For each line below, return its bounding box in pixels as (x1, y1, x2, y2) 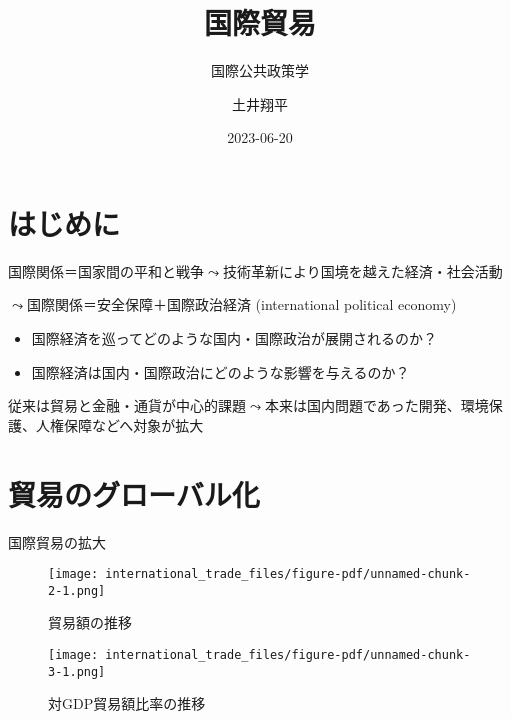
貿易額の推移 (48, 612, 132, 633)
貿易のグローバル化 (8, 473, 260, 514)
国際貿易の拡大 (8, 531, 106, 552)
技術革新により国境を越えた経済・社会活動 (222, 260, 503, 281)
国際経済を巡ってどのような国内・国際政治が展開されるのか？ (31, 328, 438, 349)
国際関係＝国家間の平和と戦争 (8, 260, 204, 281)
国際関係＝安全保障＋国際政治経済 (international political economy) (26, 294, 457, 315)
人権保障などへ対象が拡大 (35, 414, 204, 435)
